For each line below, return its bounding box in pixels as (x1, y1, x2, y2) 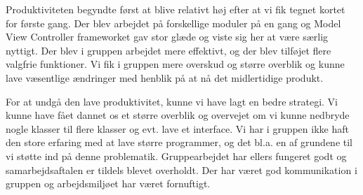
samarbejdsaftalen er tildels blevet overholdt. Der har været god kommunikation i (6, 162, 357, 177)
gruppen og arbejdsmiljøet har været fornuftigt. (6, 176, 211, 191)
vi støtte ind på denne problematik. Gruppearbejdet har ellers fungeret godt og (6, 148, 347, 163)
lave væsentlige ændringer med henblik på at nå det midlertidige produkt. (6, 70, 324, 85)
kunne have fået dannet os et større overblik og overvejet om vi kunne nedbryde (6, 108, 350, 122)
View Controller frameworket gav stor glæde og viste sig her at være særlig (6, 29, 329, 44)
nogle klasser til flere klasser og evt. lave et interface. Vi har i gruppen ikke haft (6, 121, 349, 136)
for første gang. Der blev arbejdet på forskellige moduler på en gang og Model (6, 15, 341, 30)
